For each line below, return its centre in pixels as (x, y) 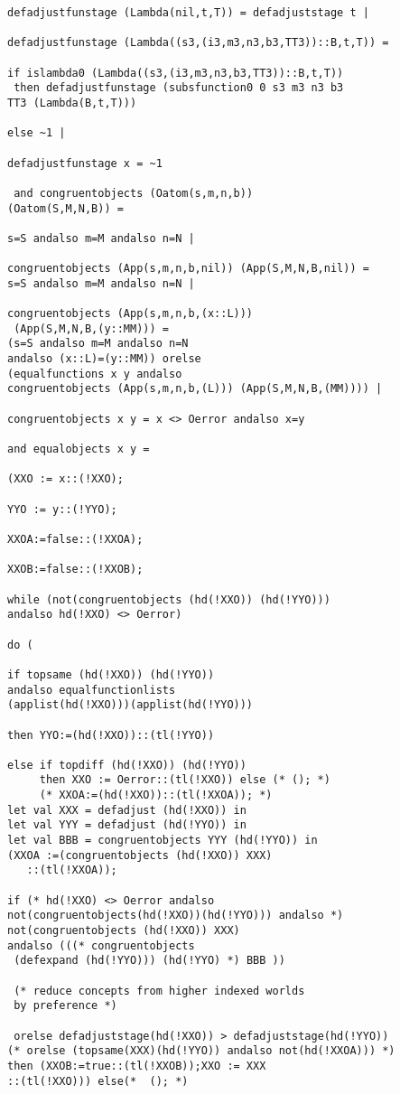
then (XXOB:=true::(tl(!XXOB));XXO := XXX (137, 1066)
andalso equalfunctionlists (92, 690)
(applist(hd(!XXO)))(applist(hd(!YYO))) (130, 705)
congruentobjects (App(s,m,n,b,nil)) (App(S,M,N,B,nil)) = (188, 269)
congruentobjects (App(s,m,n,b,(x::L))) (130, 314)
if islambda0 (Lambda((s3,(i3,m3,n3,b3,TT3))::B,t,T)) (176, 73)
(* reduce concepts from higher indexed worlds (159, 991)
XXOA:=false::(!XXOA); (75, 539)
